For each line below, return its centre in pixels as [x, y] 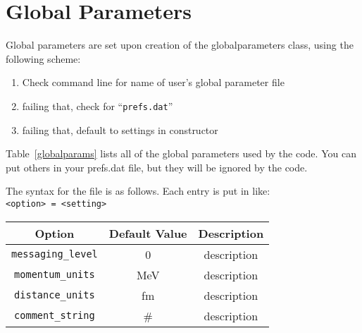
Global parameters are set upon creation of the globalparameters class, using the [180, 45]
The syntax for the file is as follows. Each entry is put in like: [138, 191]
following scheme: [43, 58]
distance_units [55, 295]
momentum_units [55, 275]
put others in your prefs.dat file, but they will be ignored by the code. [157, 167]
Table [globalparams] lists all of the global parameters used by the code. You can [181, 153]
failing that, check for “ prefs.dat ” [98, 105]
